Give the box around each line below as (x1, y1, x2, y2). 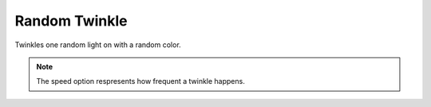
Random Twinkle (14, 12, 128, 30)
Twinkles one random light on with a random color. (14, 40, 181, 50)
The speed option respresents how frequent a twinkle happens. (36, 77, 245, 86)
